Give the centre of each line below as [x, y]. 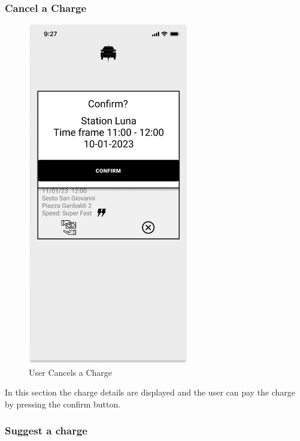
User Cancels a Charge [71, 372]
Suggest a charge [46, 431]
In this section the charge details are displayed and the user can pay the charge [150, 392]
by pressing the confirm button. [63, 404]
